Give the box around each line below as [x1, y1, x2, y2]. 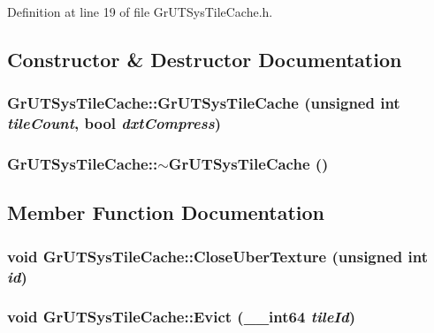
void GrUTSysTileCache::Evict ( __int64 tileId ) [7, 306, 356, 328]
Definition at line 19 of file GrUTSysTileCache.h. [7, 3, 273, 20]
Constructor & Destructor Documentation [7, 45, 402, 72]
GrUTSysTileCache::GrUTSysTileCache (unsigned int [7, 92, 400, 114]
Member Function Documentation [7, 199, 325, 226]
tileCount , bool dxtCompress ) [7, 112, 221, 134]
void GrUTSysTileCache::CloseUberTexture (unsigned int [7, 245, 429, 267]
